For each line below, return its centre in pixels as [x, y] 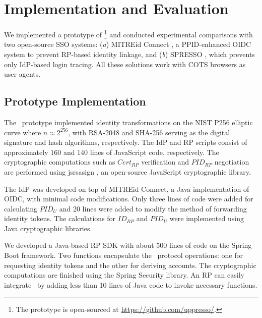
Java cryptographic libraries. [48, 228]
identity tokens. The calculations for [60, 218]
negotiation [232, 162]
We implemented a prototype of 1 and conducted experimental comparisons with [128, 34]
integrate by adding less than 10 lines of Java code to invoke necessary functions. [131, 284]
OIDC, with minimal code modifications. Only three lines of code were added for [129, 199]
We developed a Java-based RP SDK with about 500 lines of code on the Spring [128, 245]
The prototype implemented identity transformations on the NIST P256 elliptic [128, 122]
